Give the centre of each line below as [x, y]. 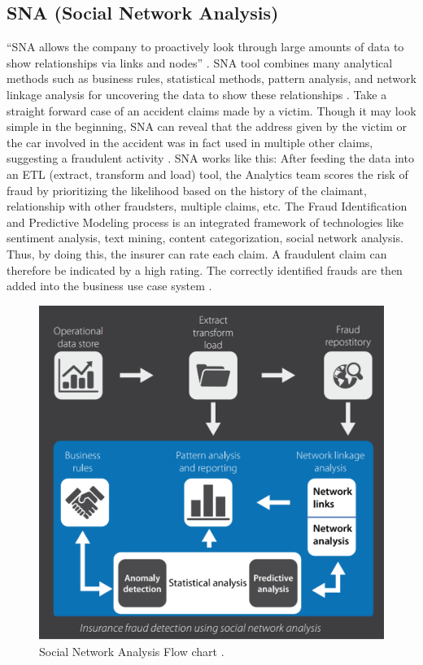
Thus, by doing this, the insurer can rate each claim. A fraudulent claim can [197, 253]
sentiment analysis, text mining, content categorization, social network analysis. [205, 238]
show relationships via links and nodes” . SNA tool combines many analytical [200, 62]
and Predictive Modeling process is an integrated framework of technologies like [205, 222]
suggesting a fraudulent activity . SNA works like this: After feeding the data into [210, 158]
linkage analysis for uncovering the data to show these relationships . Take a [197, 94]
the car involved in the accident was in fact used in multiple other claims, [190, 142]
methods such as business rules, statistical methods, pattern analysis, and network [211, 78]
